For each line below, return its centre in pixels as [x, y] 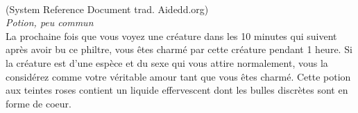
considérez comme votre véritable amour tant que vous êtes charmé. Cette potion [178, 76]
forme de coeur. [39, 103]
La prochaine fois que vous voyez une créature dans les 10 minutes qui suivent [171, 35]
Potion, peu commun [50, 22]
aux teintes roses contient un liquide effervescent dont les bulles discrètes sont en [177, 90]
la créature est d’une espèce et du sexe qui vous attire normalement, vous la [167, 62]
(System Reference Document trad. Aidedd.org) [107, 9]
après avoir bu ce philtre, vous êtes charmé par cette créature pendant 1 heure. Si [179, 49]
